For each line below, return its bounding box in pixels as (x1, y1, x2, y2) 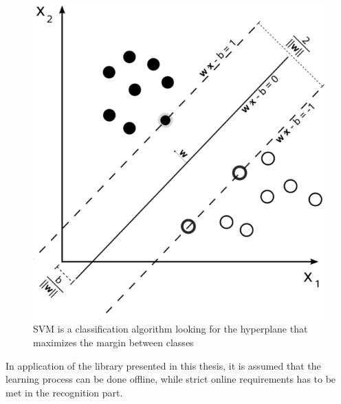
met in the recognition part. (5, 385, 123, 399)
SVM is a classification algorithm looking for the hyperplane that (33, 322, 308, 336)
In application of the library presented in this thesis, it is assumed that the (5, 358, 321, 372)
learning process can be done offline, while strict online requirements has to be (5, 372, 336, 386)
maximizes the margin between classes (33, 335, 194, 349)
